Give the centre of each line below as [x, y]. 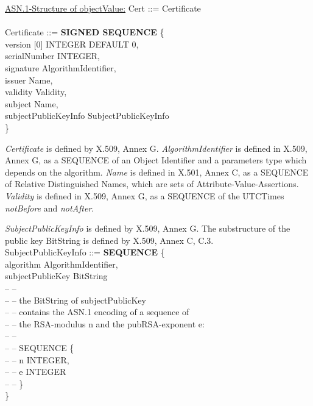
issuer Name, [29, 80]
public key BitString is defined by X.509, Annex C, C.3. [109, 240]
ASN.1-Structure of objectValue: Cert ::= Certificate [103, 8]
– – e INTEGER [36, 372]
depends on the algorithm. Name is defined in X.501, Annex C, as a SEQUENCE [157, 172]
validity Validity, [36, 92]
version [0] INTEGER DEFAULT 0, [72, 44]
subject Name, [32, 103]
